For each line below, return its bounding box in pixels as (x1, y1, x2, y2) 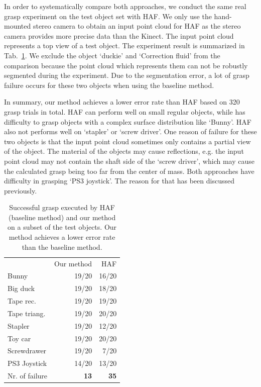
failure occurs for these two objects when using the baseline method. (4, 79, 214, 90)
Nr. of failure (8, 370, 48, 381)
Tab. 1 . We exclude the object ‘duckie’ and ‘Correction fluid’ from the (4, 50, 220, 60)
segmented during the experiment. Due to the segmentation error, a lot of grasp (4, 70, 249, 80)
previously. (4, 185, 37, 196)
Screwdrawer (8, 345, 47, 356)
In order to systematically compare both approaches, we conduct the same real (4, 1, 246, 11)
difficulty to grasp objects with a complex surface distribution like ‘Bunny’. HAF (4, 116, 251, 127)
